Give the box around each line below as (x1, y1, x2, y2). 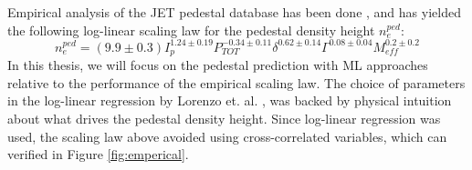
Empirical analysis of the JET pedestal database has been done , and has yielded (7, 3, 461, 21)
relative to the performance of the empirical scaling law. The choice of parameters (7, 73, 466, 92)
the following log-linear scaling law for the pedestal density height (7, 20, 375, 39)
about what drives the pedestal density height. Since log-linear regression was (7, 108, 441, 127)
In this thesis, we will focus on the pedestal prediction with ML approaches (7, 55, 428, 75)
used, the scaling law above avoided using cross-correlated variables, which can (7, 126, 447, 145)
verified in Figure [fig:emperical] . (7, 145, 189, 164)
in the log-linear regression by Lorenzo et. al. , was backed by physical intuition (7, 91, 452, 110)
